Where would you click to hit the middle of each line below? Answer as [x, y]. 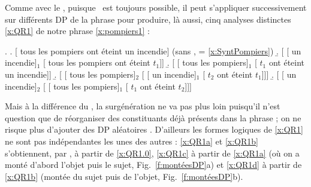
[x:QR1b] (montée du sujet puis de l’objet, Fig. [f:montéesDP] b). [124, 176]
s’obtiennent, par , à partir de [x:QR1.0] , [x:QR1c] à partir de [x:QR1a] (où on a [152, 153]
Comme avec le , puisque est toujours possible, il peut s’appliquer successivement [156, 7]
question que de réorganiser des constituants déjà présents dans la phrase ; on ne [153, 117]
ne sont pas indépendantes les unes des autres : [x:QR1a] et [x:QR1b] [132, 141]
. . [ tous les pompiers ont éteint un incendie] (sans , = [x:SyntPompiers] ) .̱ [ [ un [153, 50]
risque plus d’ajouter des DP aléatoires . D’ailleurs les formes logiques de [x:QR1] [154, 129]
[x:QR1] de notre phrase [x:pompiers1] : [78, 31]
